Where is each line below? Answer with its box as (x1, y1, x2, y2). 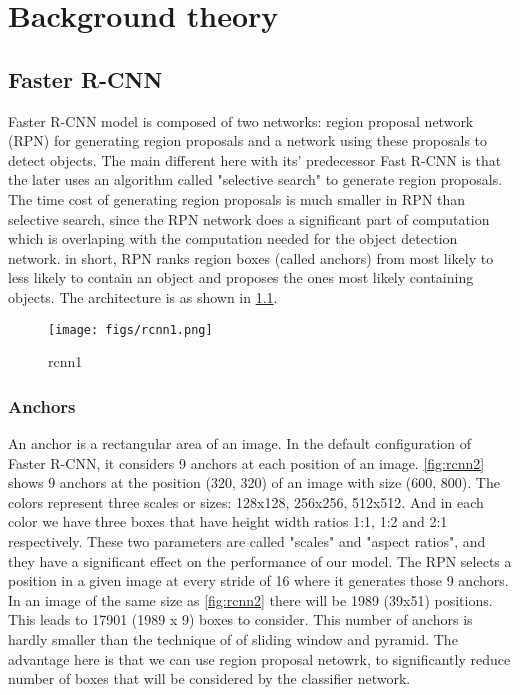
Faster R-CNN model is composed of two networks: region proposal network (8, 110, 474, 131)
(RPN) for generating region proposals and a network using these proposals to (8, 130, 488, 151)
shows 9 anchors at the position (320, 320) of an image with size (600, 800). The (8, 472, 500, 493)
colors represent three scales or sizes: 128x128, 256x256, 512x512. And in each (8, 491, 484, 512)
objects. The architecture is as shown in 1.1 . (8, 286, 278, 307)
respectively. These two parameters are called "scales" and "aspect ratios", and (8, 530, 486, 551)
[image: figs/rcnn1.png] (48, 322, 213, 337)
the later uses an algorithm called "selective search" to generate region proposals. (8, 169, 503, 190)
